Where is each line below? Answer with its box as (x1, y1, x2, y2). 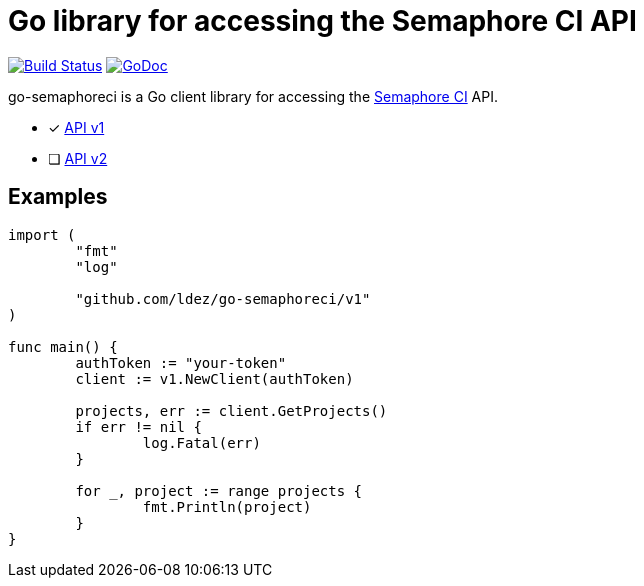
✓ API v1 (48, 118, 105, 136)
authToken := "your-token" (75, 354, 287, 371)
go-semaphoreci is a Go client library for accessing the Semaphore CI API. (8, 87, 498, 105)
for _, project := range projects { (75, 482, 363, 499)
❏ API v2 (48, 149, 108, 167)
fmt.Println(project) (142, 498, 312, 515)
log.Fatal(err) (142, 434, 261, 451)
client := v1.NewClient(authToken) (75, 370, 354, 387)
